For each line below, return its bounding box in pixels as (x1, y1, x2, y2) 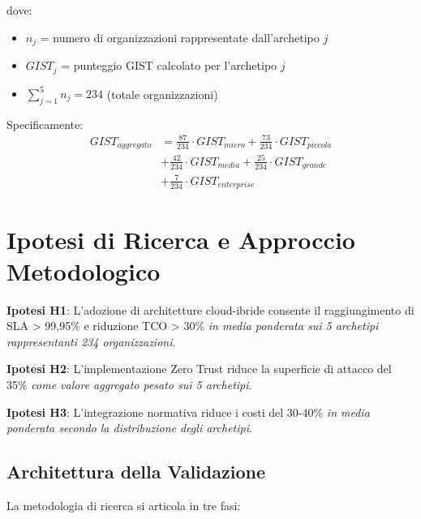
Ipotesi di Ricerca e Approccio (6, 222, 355, 255)
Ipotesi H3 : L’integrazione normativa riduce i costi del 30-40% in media (6, 403, 370, 420)
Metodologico (6, 254, 161, 287)
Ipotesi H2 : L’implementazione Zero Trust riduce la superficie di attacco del (6, 360, 392, 377)
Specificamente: (6, 115, 84, 132)
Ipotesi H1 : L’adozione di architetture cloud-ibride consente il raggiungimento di (6, 301, 415, 318)
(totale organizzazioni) (106, 85, 218, 101)
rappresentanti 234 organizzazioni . (6, 332, 176, 350)
